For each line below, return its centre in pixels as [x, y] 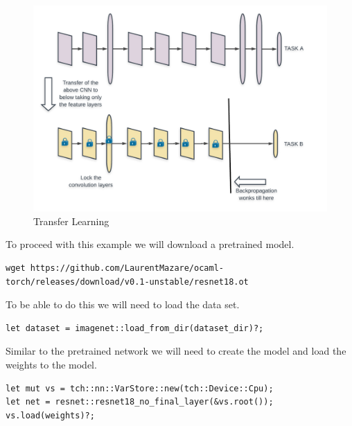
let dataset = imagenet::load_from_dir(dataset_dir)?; [135, 328]
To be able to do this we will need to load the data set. [123, 304]
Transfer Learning [71, 221]
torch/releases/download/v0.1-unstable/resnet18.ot [127, 282]
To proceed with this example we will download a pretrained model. [150, 244]
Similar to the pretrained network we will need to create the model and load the [176, 351]
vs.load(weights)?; [50, 415]
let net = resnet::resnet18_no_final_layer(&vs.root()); [140, 402]
